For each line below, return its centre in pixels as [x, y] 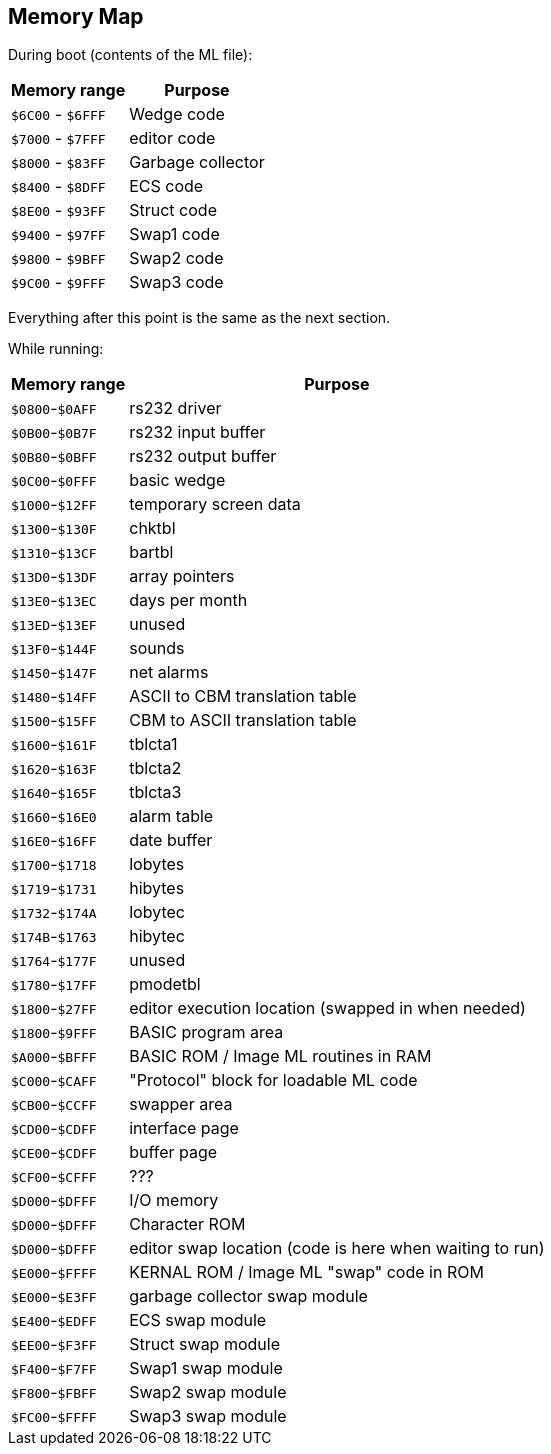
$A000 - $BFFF [54, 1056]
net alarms [169, 672]
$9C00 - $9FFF [58, 282]
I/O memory [174, 1200]
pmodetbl [165, 984]
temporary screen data [215, 504]
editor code [172, 138]
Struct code [173, 210]
